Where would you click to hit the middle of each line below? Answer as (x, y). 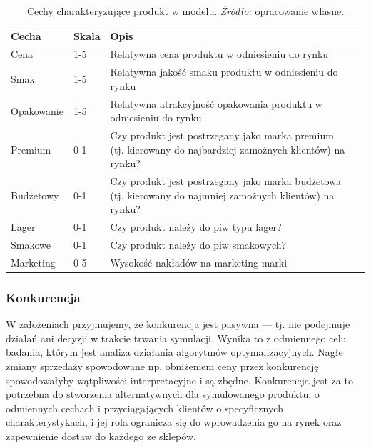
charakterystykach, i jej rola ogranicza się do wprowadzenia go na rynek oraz (174, 422)
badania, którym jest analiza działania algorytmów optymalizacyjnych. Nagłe (174, 352)
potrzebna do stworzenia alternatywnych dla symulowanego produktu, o (163, 394)
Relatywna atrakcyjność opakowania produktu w (216, 103)
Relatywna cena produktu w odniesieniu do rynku (219, 54)
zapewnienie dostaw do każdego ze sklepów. (101, 435)
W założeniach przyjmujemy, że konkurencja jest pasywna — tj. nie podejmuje (178, 324)
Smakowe (31, 245)
